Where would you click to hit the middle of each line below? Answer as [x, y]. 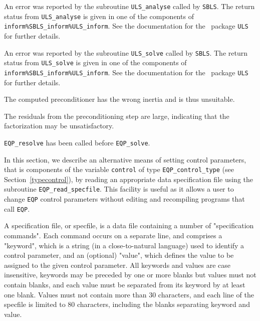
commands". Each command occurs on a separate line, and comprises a [113, 235]
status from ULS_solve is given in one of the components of [95, 62]
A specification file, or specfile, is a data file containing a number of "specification [129, 225]
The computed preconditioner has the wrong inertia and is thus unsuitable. [119, 99]
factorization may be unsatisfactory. [59, 126]
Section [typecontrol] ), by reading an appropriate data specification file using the [128, 179]
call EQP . [17, 208]
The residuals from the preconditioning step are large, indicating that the [117, 116]
